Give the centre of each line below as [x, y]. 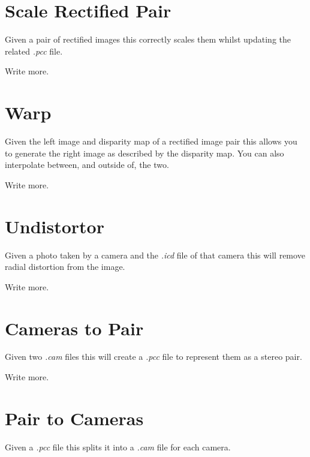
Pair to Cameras [74, 418]
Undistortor [55, 226]
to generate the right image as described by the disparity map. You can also [145, 153]
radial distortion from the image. [65, 267]
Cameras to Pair [74, 328]
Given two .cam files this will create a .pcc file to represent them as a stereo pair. [154, 357]
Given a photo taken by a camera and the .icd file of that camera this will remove [155, 255]
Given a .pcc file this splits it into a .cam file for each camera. [118, 447]
